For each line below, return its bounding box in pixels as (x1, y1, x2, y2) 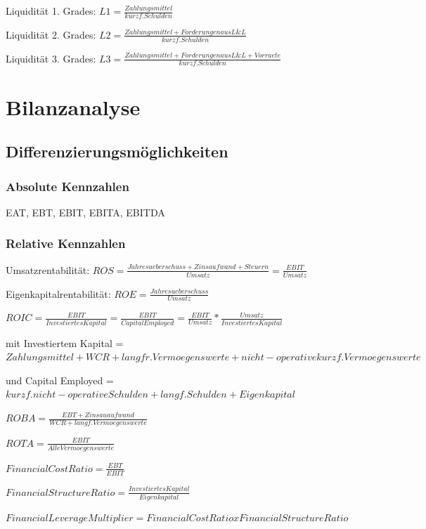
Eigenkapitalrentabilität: (6, 286, 111, 301)
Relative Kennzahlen (6, 235, 126, 252)
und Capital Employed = (6, 372, 114, 387)
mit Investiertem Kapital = (6, 335, 124, 350)
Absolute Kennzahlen (6, 177, 129, 195)
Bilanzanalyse (6, 92, 141, 121)
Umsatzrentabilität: (6, 262, 90, 277)
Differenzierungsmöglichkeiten (6, 141, 228, 162)
